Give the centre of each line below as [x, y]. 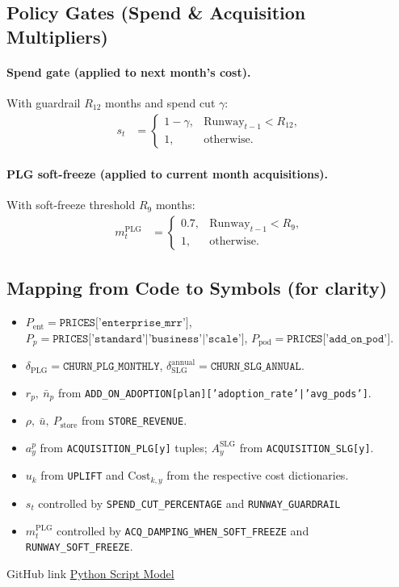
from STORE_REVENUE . [134, 420]
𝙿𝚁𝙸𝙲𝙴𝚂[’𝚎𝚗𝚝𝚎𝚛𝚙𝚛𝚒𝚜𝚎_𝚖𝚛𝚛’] [124, 323]
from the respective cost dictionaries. [258, 475]
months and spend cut [160, 102]
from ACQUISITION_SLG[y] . [307, 447]
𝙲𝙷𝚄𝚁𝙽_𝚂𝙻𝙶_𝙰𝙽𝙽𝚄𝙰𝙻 [256, 367]
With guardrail [44, 102]
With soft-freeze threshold [71, 205]
